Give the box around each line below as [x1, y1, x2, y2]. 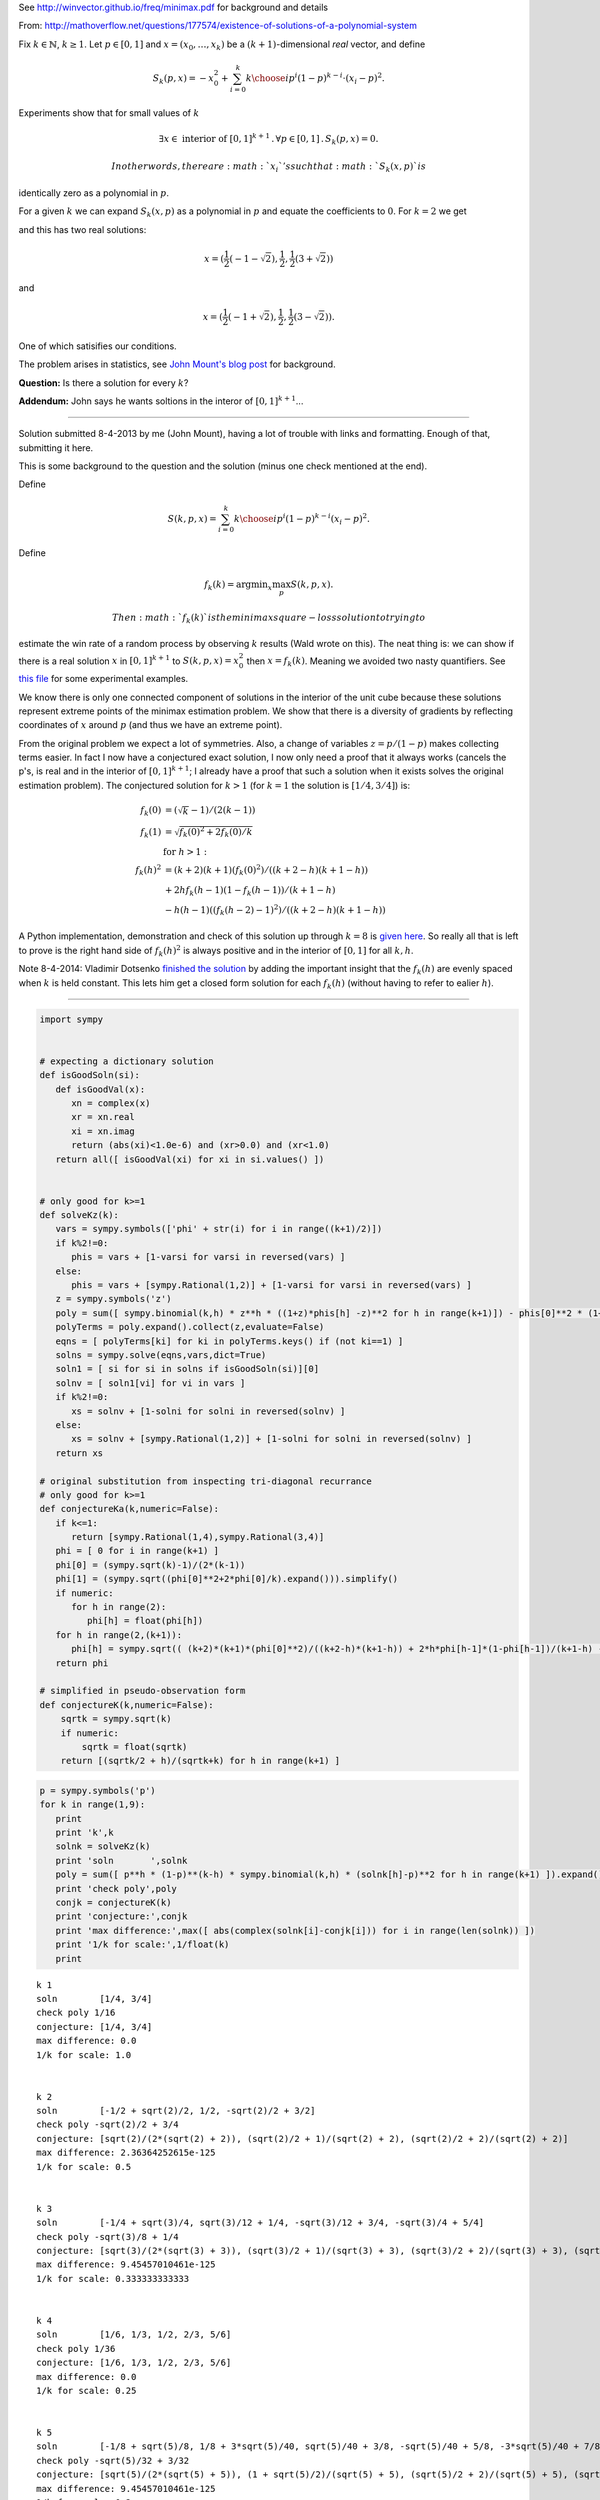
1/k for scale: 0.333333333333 [36, 2273, 190, 2284]
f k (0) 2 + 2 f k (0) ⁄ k [178, 824, 253, 840]
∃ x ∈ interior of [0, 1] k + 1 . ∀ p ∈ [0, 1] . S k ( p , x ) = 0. [158, 131, 379, 147]
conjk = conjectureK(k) [55, 1897, 172, 1909]
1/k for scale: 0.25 [36, 2385, 137, 2396]
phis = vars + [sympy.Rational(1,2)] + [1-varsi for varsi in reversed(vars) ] [71, 1280, 472, 1291]
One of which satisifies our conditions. [18, 340, 177, 352]
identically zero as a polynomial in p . [18, 186, 170, 199]
